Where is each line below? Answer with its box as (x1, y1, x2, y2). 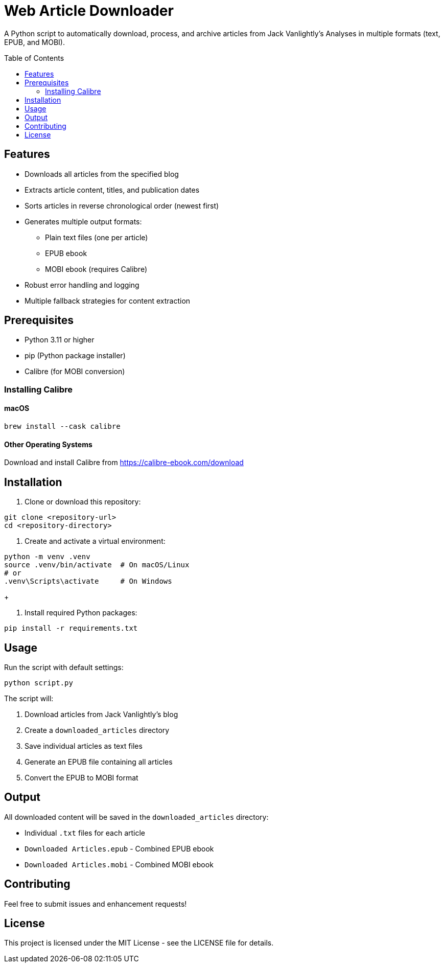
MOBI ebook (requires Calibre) (45, 264, 148, 273)
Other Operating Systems (4, 440, 92, 449)
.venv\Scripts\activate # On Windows (4, 577, 172, 586)
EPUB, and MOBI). (4, 37, 65, 47)
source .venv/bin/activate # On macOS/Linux (4, 561, 190, 569)
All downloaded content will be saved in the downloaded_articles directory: (4, 812, 269, 821)
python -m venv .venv (4, 552, 90, 561)
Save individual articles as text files (25, 741, 143, 750)
